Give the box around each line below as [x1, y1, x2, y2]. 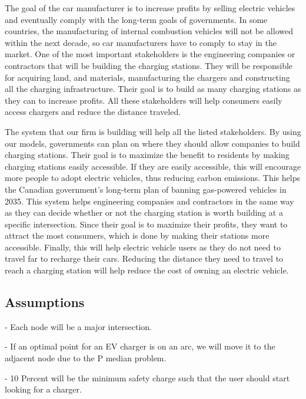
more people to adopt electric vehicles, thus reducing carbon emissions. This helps [5, 172, 300, 184]
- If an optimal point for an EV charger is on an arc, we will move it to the [5, 340, 275, 352]
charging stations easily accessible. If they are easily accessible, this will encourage [5, 160, 301, 172]
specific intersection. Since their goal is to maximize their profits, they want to [5, 217, 288, 230]
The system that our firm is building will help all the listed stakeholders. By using [5, 125, 301, 137]
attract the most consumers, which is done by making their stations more [5, 229, 270, 242]
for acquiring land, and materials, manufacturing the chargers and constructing [5, 71, 290, 83]
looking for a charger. [5, 383, 82, 395]
